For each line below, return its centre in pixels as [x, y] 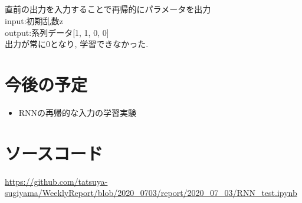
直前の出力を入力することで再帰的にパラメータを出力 [108, 9]
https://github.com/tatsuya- [56, 181]
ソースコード [54, 153]
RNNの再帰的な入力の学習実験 [78, 112]
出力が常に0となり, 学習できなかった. [77, 44]
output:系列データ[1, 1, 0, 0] [57, 32]
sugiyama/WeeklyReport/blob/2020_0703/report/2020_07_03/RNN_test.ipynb [151, 193]
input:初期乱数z [34, 20]
